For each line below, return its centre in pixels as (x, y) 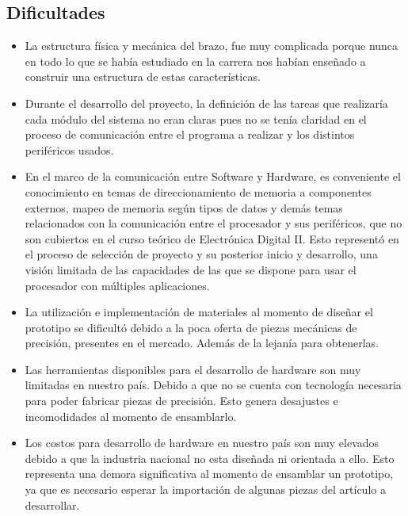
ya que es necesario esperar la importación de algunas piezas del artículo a (205, 489)
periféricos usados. (69, 149)
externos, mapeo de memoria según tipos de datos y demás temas (184, 207)
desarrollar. (52, 505)
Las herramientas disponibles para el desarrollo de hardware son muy (193, 369)
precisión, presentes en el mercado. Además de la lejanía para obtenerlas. (202, 343)
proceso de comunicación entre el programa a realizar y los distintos (190, 134)
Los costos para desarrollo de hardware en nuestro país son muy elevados (202, 443)
